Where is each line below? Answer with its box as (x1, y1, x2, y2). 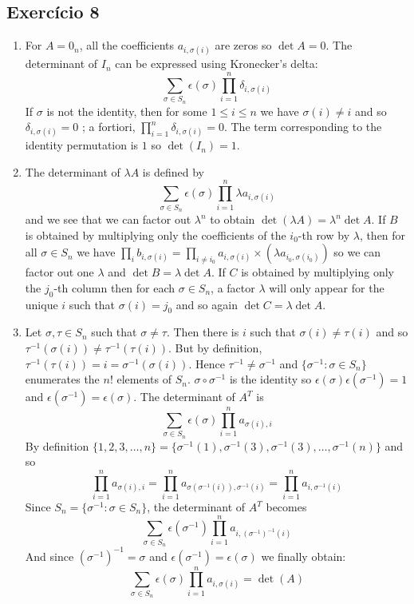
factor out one (25, 264, 94, 280)
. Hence (188, 355, 225, 372)
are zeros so (215, 37, 272, 54)
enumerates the (25, 371, 100, 387)
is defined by (142, 163, 204, 180)
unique (25, 296, 58, 312)
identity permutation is (25, 137, 139, 153)
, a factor (211, 279, 255, 296)
